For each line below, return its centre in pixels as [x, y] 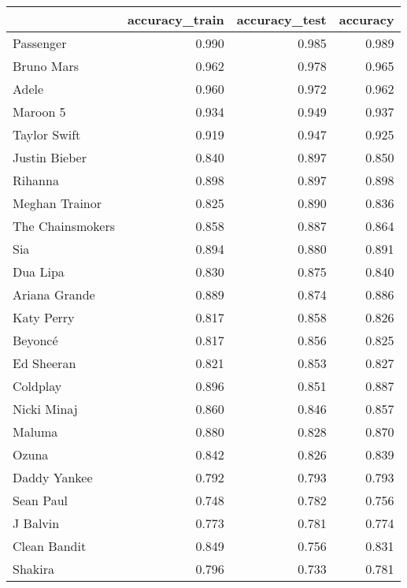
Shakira [33, 569]
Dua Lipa [39, 272]
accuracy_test [281, 19]
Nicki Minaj [45, 409]
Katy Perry [44, 317]
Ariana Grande [54, 294]
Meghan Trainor [57, 203]
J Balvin [36, 523]
